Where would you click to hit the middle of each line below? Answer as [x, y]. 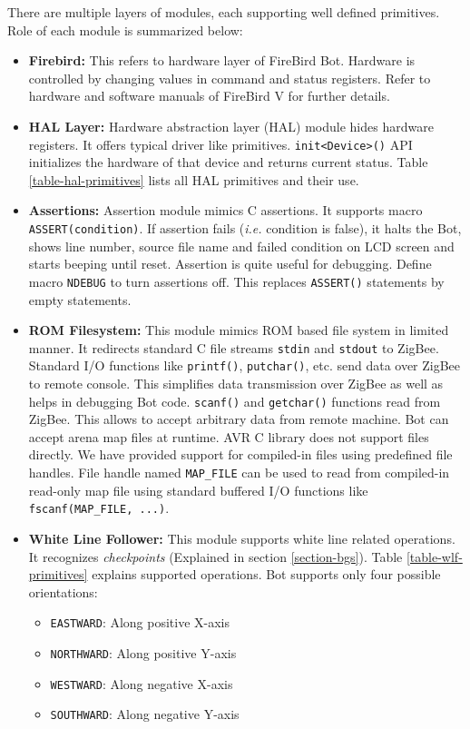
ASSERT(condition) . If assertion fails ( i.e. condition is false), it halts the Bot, [245, 228]
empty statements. [80, 299]
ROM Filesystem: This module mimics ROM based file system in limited [239, 330]
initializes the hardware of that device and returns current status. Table [228, 162]
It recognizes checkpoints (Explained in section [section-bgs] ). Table [215, 556]
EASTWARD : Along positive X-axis [140, 622]
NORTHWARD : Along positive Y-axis [143, 652]
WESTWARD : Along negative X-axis [142, 683]
